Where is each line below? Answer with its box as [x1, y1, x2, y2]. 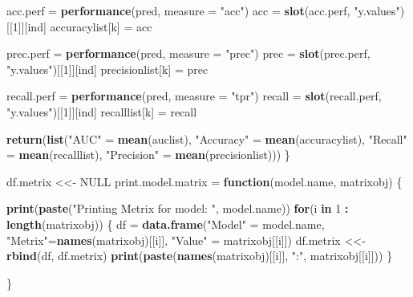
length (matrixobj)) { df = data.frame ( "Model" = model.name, [6, 215, 325, 232]
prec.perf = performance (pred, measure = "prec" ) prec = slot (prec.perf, [6, 45, 370, 62]
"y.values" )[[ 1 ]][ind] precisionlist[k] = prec [6, 60, 209, 77]
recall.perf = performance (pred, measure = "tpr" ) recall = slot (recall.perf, [6, 87, 382, 104]
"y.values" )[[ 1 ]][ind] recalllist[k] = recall [6, 103, 197, 120]
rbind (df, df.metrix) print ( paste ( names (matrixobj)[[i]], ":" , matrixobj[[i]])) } [6, 247, 393, 264]
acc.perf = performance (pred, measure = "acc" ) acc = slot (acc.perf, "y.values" [6, 2, 400, 18]
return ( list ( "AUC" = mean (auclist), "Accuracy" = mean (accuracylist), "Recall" [6, 130, 407, 147]
